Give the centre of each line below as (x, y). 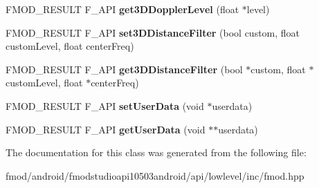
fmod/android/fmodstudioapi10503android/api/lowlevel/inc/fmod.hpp (155, 175)
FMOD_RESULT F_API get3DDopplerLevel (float (122, 9)
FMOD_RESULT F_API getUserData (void (106, 129)
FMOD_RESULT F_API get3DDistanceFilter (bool (124, 69)
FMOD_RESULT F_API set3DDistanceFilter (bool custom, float (153, 32)
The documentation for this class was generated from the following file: (156, 152)
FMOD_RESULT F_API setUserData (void (105, 105)
